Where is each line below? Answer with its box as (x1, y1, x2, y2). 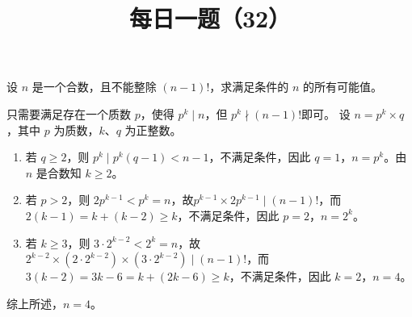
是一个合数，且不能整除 (32, 78, 157, 95)
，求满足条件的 (209, 78, 289, 95)
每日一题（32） (128, 2, 292, 35)
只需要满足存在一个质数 (6, 105, 131, 122)
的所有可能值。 (303, 78, 383, 95)
